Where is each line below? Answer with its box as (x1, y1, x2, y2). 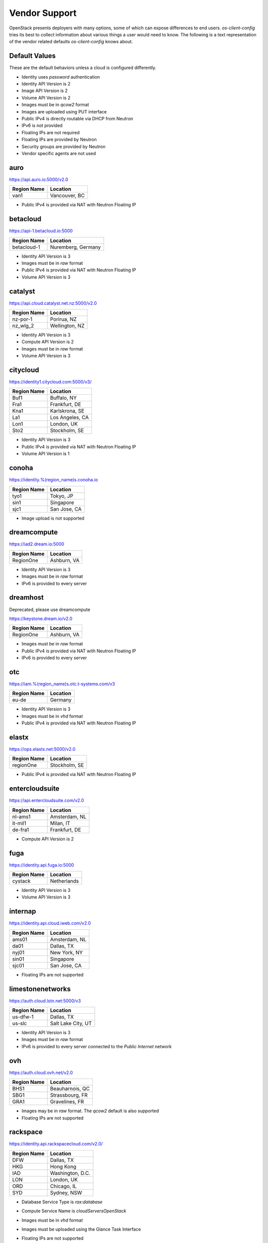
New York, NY (50, 949, 83, 956)
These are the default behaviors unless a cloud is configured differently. (9, 65, 156, 71)
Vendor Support (9, 7, 77, 18)
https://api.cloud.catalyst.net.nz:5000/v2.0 (9, 300, 97, 306)
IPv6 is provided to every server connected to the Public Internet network (21, 1043, 172, 1049)
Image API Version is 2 (21, 88, 68, 94)
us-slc (12, 1020, 27, 1027)
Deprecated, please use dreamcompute (9, 607, 90, 613)
